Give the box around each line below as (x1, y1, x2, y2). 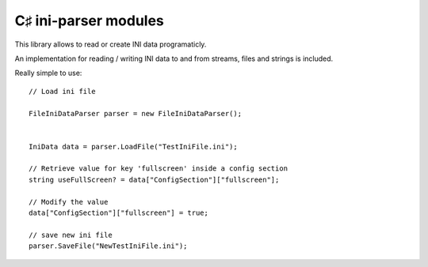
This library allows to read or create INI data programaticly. (14, 39, 207, 49)
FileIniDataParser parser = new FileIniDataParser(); (29, 109, 242, 118)
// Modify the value (29, 197, 109, 206)
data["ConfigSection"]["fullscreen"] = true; (29, 209, 209, 217)
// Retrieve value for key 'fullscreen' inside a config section (29, 164, 289, 173)
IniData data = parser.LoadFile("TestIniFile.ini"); (29, 142, 238, 151)
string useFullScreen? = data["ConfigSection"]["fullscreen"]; (29, 175, 280, 184)
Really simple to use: (14, 68, 82, 78)
